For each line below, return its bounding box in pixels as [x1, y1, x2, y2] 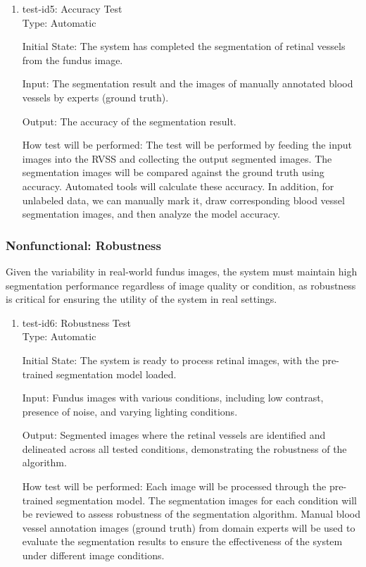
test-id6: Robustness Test [22, 315, 131, 330]
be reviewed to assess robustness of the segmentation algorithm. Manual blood [22, 506, 361, 521]
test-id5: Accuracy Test [22, 1, 122, 15]
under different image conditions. [22, 548, 165, 563]
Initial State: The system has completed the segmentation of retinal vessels [22, 39, 346, 54]
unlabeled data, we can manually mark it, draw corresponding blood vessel [22, 192, 345, 207]
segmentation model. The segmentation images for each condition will [56, 492, 357, 507]
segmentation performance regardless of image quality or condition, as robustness [6, 278, 356, 292]
